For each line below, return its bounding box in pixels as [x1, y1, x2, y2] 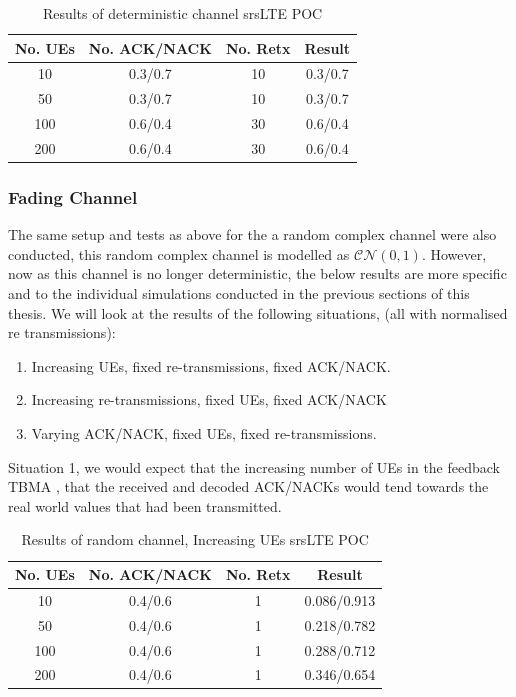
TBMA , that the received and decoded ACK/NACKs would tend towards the [8, 476, 489, 497]
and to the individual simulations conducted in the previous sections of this [8, 283, 470, 304]
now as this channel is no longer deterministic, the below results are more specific [8, 263, 507, 284]
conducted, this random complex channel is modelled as [8, 243, 350, 264]
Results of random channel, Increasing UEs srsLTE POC [21, 529, 369, 550]
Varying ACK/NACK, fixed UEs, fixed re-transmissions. [31, 423, 377, 444]
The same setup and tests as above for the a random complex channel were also [8, 224, 497, 245]
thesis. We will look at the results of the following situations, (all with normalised [8, 302, 508, 323]
